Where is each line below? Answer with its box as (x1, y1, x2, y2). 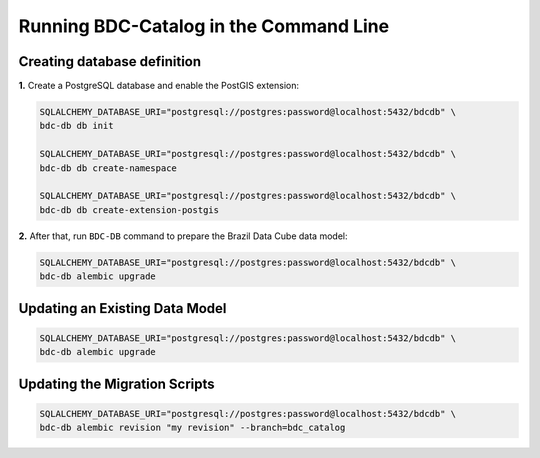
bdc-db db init (39, 120, 114, 132)
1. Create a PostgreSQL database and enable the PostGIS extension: (18, 80, 300, 92)
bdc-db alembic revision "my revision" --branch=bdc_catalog (39, 422, 346, 434)
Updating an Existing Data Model (18, 300, 227, 317)
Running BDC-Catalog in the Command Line (18, 15, 390, 37)
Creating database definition (18, 53, 202, 70)
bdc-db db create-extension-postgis (39, 204, 220, 215)
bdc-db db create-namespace (39, 162, 177, 174)
